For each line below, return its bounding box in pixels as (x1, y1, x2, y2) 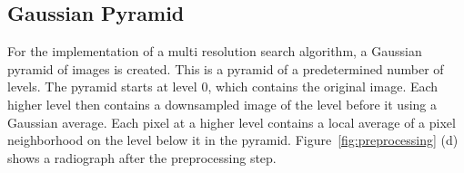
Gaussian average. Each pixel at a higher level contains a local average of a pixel (7, 112, 456, 131)
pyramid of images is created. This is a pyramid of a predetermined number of (7, 59, 444, 78)
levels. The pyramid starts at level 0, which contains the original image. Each (7, 77, 439, 96)
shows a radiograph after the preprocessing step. (7, 148, 277, 167)
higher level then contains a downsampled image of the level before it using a (7, 94, 438, 113)
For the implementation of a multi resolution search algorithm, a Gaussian (7, 42, 422, 61)
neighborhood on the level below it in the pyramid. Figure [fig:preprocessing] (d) (7, 130, 459, 149)
